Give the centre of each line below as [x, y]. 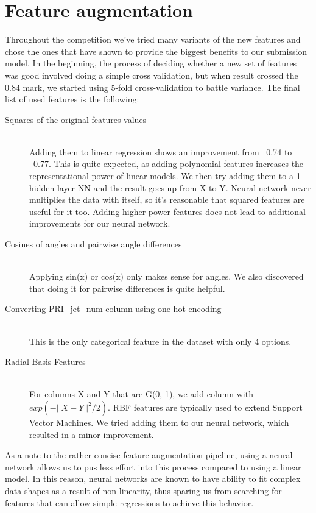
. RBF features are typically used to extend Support [205, 407]
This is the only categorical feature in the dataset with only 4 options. [160, 341]
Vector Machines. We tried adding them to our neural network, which [159, 422]
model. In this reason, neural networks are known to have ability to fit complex [153, 479]
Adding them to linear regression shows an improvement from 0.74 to [161, 151]
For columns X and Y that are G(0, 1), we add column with [141, 394]
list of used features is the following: [72, 99]
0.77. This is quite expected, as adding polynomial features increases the [168, 164]
